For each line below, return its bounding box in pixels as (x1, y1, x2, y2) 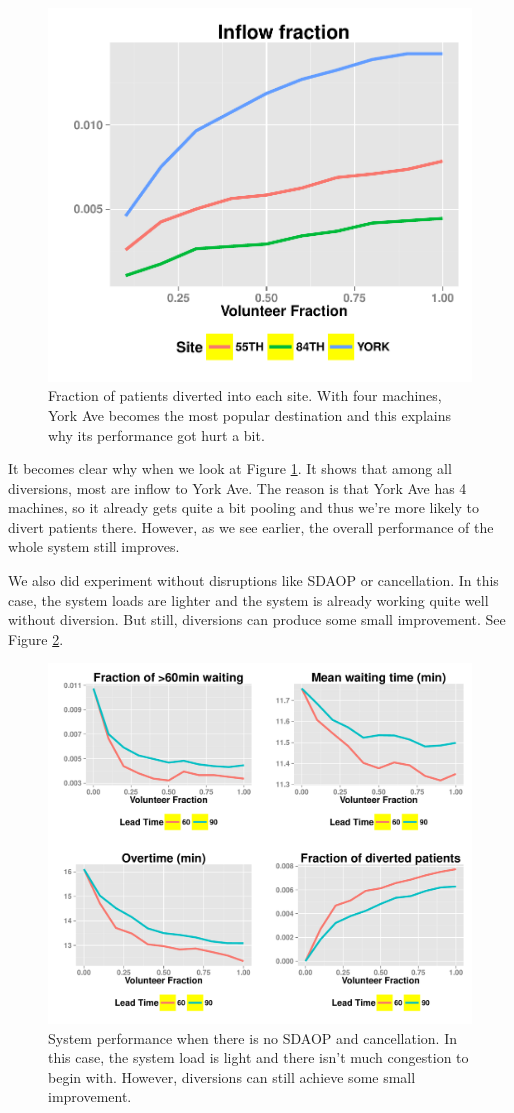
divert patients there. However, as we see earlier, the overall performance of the (8, 516, 494, 537)
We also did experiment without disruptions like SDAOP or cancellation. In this (8, 570, 499, 591)
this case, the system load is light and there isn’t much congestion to (48, 1047, 469, 1068)
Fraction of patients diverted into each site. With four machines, (48, 385, 442, 406)
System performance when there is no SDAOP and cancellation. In (48, 1027, 457, 1048)
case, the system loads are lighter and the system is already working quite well (8, 589, 489, 610)
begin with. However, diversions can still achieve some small (48, 1066, 416, 1087)
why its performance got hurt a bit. (48, 424, 265, 445)
